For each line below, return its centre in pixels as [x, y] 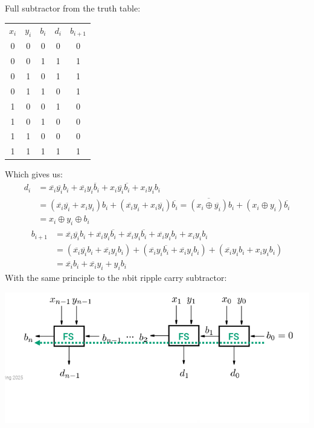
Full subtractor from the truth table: [73, 8]
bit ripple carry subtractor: [177, 278]
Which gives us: [34, 174]
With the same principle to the [62, 278]
